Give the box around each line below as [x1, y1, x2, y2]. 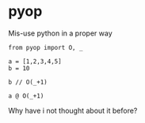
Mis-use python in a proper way [8, 28, 113, 38]
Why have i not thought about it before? [8, 106, 138, 115]
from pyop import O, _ [8, 43, 83, 51]
